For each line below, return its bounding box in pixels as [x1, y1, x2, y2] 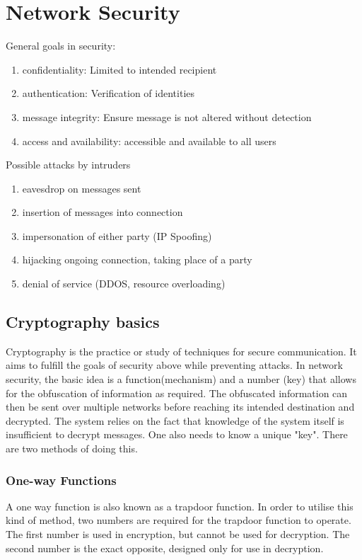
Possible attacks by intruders [6, 157, 131, 172]
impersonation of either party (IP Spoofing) [22, 228, 212, 243]
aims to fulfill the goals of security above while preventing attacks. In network [6, 358, 343, 372]
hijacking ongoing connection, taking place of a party [22, 252, 252, 267]
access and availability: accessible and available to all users [22, 133, 276, 148]
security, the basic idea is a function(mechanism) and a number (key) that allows [6, 372, 356, 387]
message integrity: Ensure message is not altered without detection [22, 109, 312, 124]
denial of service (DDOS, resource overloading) [22, 276, 226, 291]
